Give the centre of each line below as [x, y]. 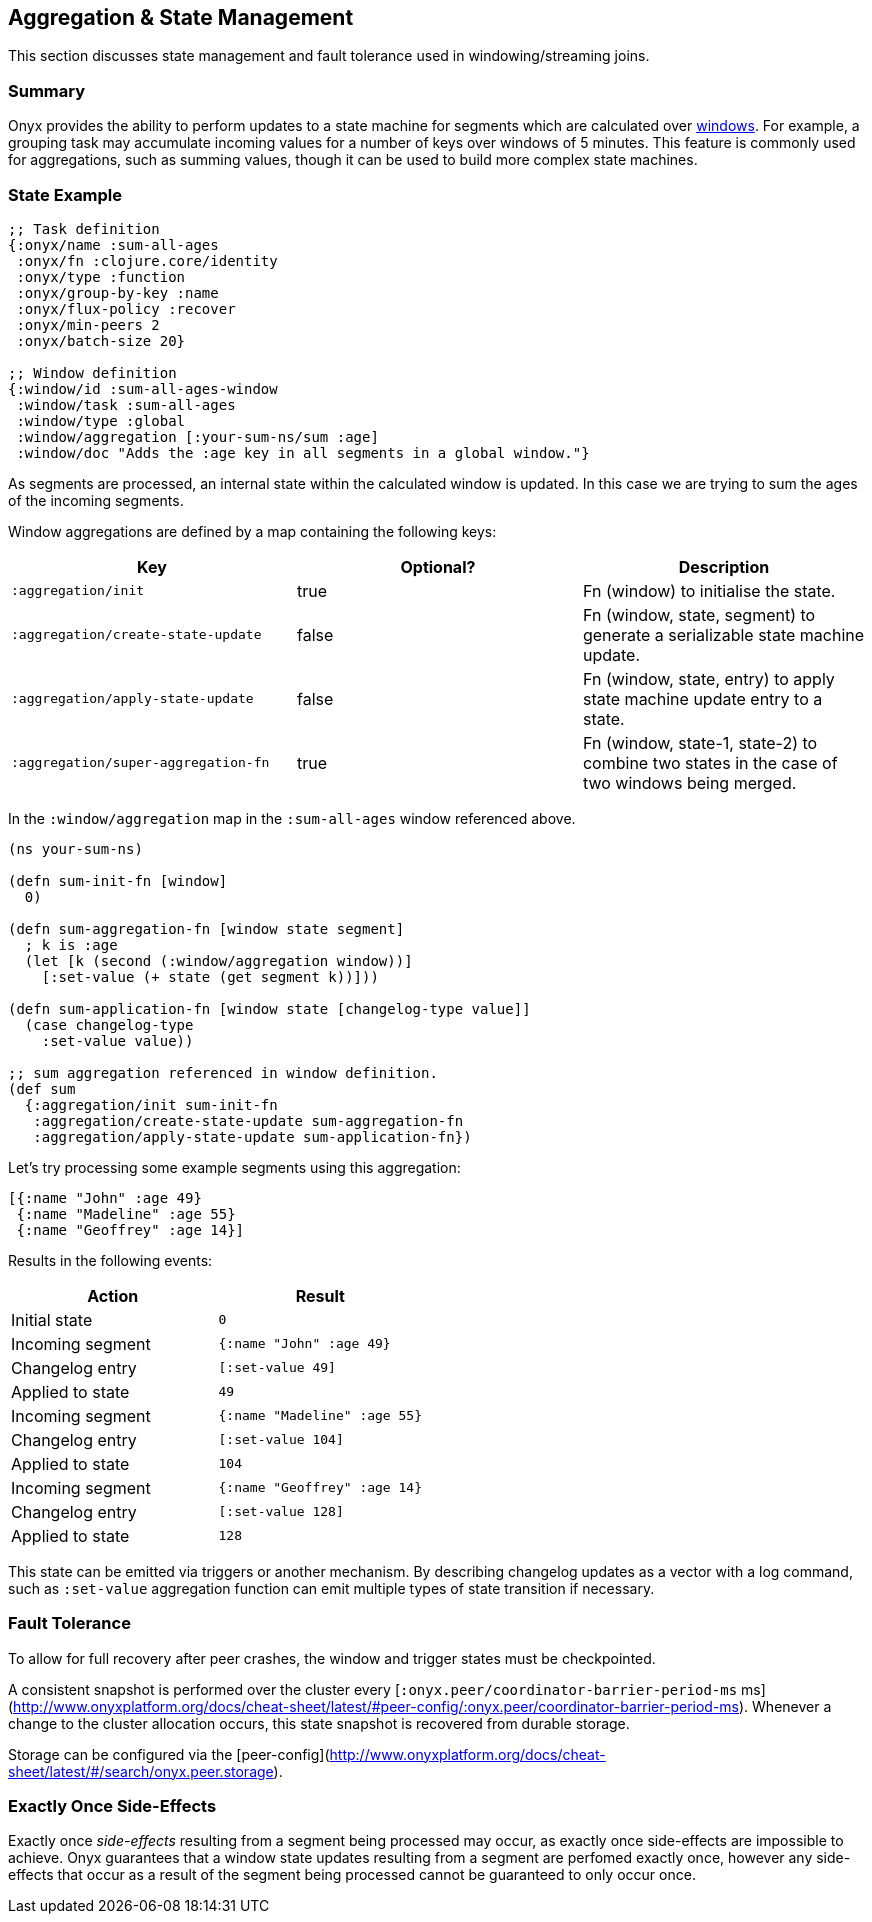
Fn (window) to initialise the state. [709, 590]
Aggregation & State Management [181, 17]
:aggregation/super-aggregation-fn [140, 763]
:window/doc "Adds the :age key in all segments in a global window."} [303, 452]
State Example [65, 194]
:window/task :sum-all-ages [126, 404]
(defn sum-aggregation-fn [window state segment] [206, 928]
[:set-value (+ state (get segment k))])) [210, 976]
